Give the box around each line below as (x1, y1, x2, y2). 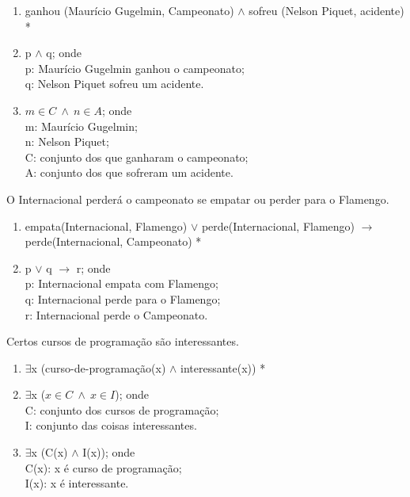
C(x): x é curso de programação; (25, 459, 182, 476)
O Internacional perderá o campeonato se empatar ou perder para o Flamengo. (6, 190, 389, 207)
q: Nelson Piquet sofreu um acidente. (25, 75, 204, 92)
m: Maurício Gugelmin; (25, 117, 138, 134)
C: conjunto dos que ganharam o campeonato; (25, 148, 249, 165)
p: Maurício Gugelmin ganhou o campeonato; (25, 59, 245, 76)
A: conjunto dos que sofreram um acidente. (25, 164, 233, 181)
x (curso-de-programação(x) (31, 359, 166, 376)
